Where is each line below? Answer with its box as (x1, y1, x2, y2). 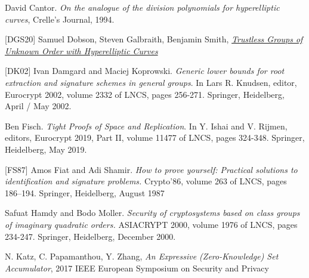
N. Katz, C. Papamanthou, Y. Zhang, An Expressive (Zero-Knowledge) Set (5, 250, 279, 262)
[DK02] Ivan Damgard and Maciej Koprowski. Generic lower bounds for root (5, 64, 285, 77)
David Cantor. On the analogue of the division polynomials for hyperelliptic (5, 1, 280, 13)
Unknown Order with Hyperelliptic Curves (5, 44, 158, 57)
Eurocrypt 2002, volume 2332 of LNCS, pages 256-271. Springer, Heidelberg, (5, 88, 285, 100)
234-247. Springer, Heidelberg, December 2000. (5, 230, 176, 242)
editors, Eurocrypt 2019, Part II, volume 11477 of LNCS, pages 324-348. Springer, (5, 131, 305, 144)
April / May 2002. (5, 100, 72, 112)
